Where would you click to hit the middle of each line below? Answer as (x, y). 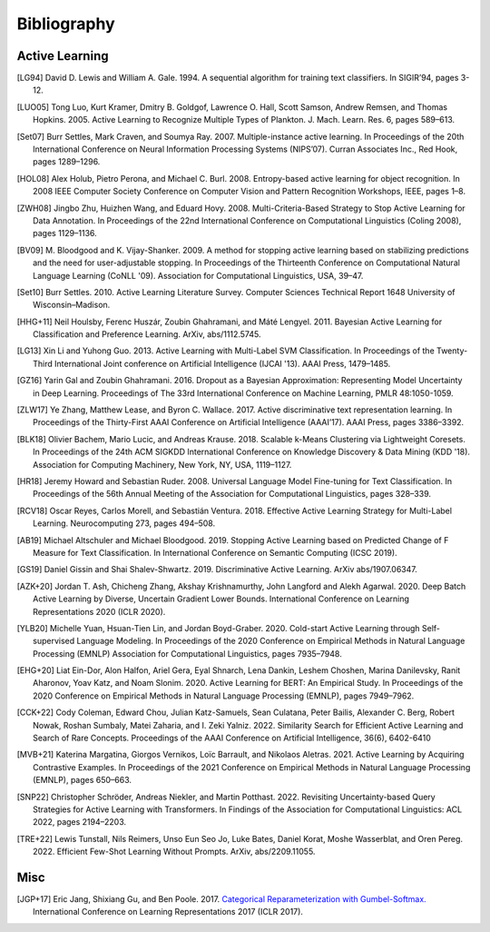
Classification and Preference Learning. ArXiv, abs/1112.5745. (147, 334)
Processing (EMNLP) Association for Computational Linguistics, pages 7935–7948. (187, 653)
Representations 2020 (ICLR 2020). (99, 611)
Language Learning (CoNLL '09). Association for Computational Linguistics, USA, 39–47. (198, 275)
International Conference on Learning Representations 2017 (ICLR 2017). (168, 912)
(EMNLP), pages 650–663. (82, 780)
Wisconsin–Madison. (72, 305)
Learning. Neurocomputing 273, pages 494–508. (124, 523)
